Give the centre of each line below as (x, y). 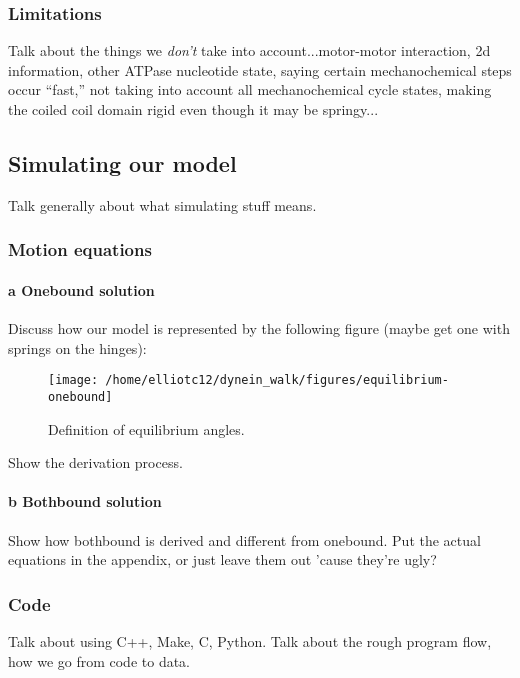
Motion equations (80, 249)
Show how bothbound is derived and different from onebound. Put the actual (244, 539)
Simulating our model (122, 162)
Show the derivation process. (95, 462)
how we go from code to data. (99, 660)
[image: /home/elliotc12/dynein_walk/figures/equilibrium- (248, 380)
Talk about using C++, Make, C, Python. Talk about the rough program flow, (250, 640)
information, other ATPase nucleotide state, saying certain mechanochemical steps (260, 69)
